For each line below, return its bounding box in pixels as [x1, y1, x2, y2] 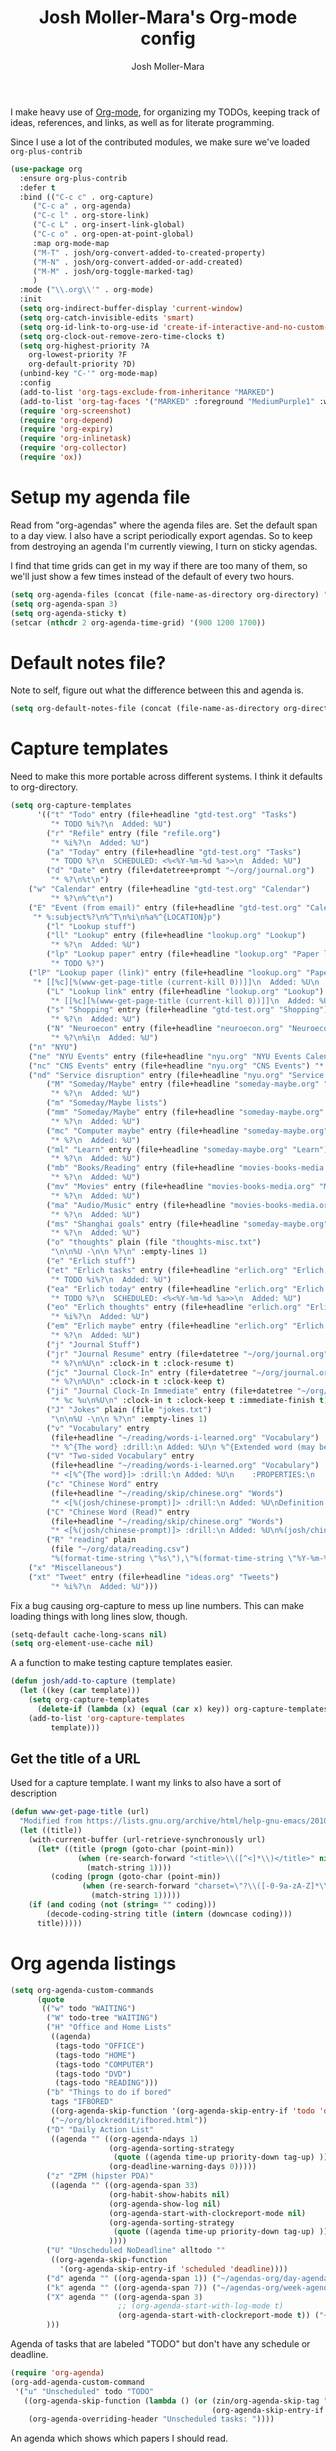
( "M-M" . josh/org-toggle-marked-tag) [32, 266, 195, 276]
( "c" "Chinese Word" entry [46, 1479, 159, 1489]
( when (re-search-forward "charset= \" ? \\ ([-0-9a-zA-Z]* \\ [81, 1881, 329, 1891]
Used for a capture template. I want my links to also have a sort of [10, 1777, 282, 1789]
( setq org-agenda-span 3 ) [10, 599, 118, 609]
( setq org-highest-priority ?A [19, 341, 150, 351]
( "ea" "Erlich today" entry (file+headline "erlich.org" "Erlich [46, 1284, 325, 1294]
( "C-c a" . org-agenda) [32, 201, 132, 211]
